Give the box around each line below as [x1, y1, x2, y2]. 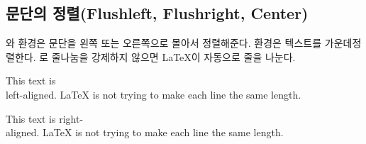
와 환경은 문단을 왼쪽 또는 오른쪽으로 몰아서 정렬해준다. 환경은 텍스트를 [6, 35, 322, 50]
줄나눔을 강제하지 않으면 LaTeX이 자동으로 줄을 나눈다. [51, 49, 296, 64]
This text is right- [6, 111, 84, 126]
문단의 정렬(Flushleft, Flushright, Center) [6, 2, 309, 24]
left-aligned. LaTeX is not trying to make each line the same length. [6, 87, 301, 101]
